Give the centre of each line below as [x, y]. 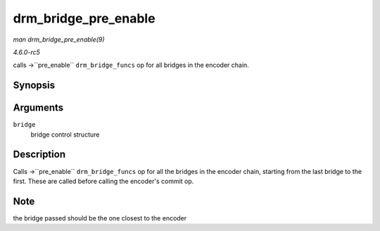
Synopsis [34, 86]
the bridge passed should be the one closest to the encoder [100, 218]
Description [39, 155]
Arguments [38, 108]
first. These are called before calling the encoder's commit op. [103, 181]
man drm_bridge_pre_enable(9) [59, 39]
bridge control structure [65, 135]
